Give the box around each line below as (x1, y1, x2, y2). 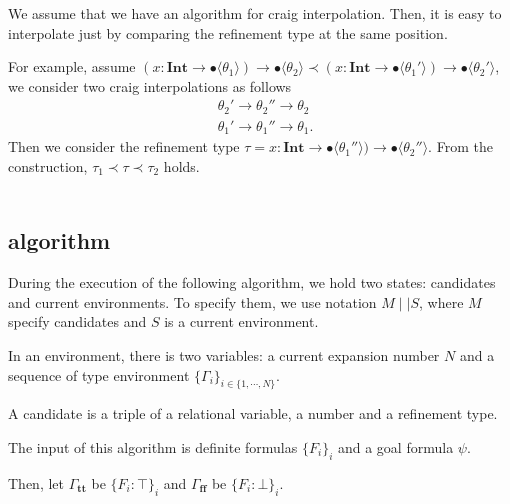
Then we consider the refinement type (8, 136, 240, 157)
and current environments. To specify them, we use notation (8, 291, 377, 312)
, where (419, 291, 464, 312)
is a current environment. (164, 311, 319, 332)
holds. (163, 155, 200, 176)
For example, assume (8, 56, 136, 77)
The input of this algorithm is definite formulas (8, 437, 298, 458)
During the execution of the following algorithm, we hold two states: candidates (8, 272, 496, 293)
